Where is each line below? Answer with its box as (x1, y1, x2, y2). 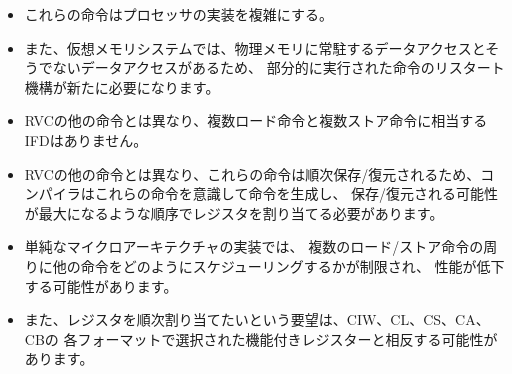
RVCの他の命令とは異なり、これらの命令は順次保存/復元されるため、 (24, 163, 481, 184)
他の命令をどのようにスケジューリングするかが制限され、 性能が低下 (52, 255, 505, 276)
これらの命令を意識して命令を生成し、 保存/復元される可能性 (94, 183, 499, 204)
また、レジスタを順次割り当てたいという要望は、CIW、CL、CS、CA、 (24, 309, 490, 330)
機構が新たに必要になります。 (24, 76, 220, 97)
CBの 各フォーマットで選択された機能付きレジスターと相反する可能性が (24, 328, 498, 349)
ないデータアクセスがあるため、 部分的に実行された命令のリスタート (52, 57, 505, 78)
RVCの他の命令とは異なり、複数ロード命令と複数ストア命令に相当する (24, 110, 488, 131)
